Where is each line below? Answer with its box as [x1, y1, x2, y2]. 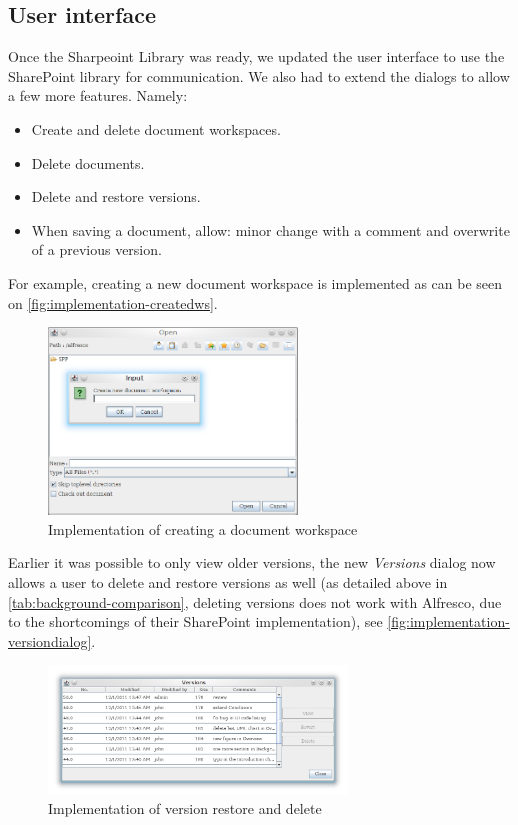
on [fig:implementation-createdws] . [8, 292, 218, 313]
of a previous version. [31, 239, 162, 260]
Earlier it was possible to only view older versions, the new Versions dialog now [8, 552, 496, 573]
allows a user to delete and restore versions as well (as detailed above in [8, 571, 448, 592]
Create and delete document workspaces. [31, 118, 281, 139]
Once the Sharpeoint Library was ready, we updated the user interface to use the [8, 46, 505, 67]
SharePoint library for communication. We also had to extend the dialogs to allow [8, 65, 510, 86]
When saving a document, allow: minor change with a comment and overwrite [31, 219, 510, 240]
